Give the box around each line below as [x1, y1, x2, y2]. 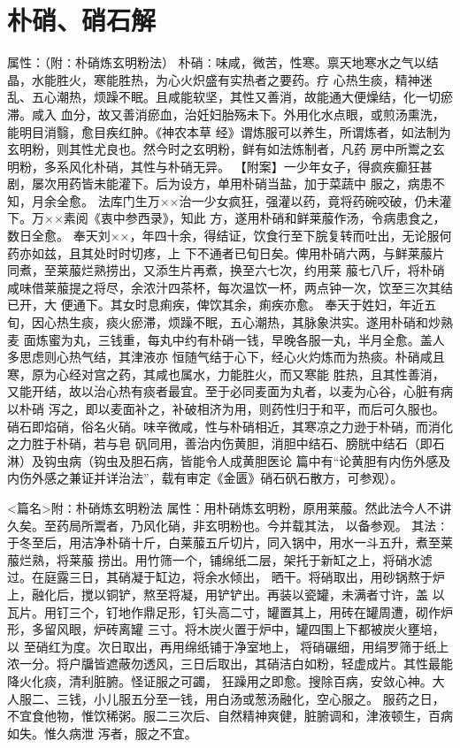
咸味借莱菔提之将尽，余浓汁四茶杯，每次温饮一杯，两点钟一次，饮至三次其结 [7, 278, 453, 296]
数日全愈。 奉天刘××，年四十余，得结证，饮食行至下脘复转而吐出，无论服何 [7, 226, 452, 245]
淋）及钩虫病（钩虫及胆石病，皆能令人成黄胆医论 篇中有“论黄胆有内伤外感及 [7, 451, 451, 469]
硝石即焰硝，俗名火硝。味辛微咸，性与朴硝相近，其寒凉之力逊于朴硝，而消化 [7, 416, 453, 435]
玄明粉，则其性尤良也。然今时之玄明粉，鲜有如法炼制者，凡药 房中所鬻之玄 [7, 140, 445, 158]
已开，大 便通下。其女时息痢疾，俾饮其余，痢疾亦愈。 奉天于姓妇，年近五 [7, 295, 437, 314]
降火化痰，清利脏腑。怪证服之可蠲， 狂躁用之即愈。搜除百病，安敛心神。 [7, 671, 433, 690]
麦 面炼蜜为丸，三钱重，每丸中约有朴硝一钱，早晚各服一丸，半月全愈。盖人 [7, 330, 445, 348]
